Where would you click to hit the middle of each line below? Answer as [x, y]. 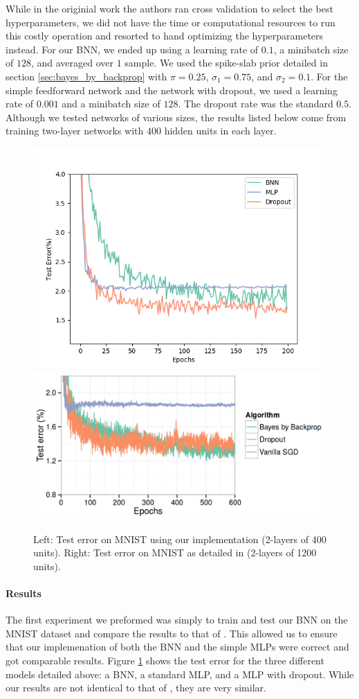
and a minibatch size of [111, 104]
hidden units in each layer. [220, 131]
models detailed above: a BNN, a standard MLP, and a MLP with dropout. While [180, 674]
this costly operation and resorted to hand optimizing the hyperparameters [165, 36]
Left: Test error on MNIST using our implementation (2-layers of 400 [180, 539]
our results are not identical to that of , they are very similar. [136, 688]
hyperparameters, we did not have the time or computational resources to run [171, 22]
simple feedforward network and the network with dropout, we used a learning [172, 90]
